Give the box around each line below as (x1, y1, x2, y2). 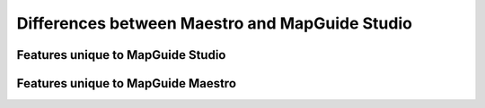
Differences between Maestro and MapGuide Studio (16, 13, 413, 33)
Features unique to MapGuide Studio (16, 47, 226, 62)
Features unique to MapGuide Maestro (16, 76, 237, 91)
